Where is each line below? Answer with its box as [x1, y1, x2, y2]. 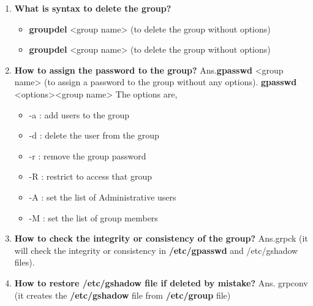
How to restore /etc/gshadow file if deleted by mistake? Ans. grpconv [14, 276, 308, 289]
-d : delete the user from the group [29, 129, 159, 142]
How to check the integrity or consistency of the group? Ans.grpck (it [14, 232, 308, 245]
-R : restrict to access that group [29, 170, 152, 183]
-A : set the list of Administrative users [29, 190, 176, 203]
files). [14, 256, 35, 269]
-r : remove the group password [29, 149, 146, 162]
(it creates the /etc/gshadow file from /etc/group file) [14, 288, 231, 301]
